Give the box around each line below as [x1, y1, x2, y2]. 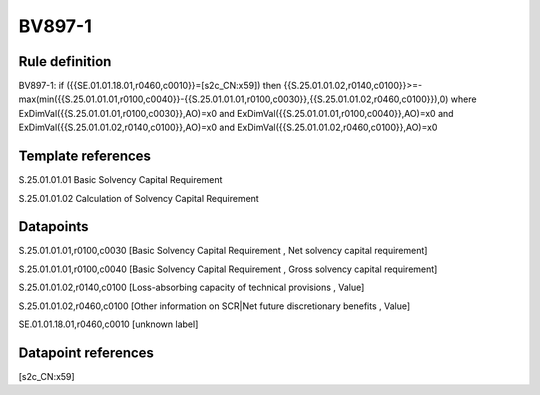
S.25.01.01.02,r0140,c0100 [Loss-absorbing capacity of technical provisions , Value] [18, 281, 365, 294]
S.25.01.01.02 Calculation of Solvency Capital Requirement [18, 192, 259, 204]
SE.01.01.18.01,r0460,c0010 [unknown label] [18, 318, 199, 330]
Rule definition [18, 53, 112, 70]
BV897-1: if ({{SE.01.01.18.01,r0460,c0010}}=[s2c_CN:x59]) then [18, 80, 282, 92]
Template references [18, 148, 152, 165]
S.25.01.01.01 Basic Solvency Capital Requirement [18, 174, 223, 186]
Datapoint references [18, 344, 155, 361]
